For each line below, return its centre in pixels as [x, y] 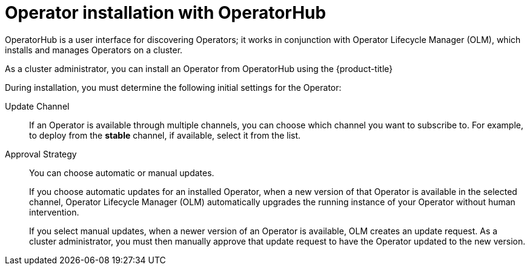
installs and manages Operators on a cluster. [94, 50]
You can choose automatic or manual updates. [122, 173]
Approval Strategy [41, 154]
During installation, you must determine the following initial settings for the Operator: [173, 87]
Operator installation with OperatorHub [166, 13]
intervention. [54, 212]
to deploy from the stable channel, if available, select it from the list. [165, 135]
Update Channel [37, 106]
